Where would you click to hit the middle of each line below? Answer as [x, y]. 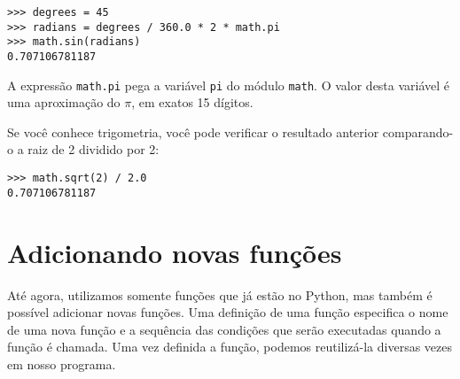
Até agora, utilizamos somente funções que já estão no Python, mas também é [220, 294]
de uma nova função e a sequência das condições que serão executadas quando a [224, 329]
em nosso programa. [62, 364]
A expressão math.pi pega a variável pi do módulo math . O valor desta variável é [229, 85]
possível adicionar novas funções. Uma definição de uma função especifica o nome [228, 312]
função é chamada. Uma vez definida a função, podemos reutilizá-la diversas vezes [230, 347]
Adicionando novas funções [175, 252]
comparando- [418, 131]
